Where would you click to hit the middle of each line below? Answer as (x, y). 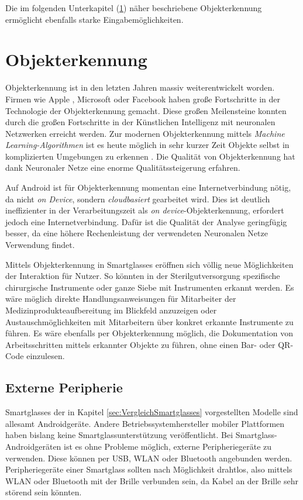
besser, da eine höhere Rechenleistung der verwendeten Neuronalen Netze (137, 233)
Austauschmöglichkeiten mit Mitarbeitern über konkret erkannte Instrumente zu (149, 321)
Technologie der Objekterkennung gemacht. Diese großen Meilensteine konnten (146, 110)
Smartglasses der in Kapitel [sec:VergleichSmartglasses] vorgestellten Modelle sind (152, 412)
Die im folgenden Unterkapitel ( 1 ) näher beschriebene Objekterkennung (134, 8)
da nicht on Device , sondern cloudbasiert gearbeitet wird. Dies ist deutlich (138, 199)
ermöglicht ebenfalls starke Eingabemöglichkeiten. (94, 19)
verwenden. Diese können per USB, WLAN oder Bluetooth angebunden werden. (149, 458)
